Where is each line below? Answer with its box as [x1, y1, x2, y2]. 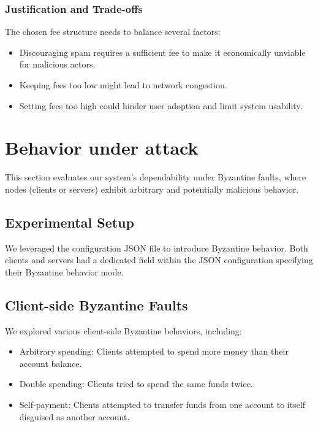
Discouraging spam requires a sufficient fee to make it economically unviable [19, 45, 306, 58]
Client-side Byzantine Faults [5, 295, 188, 314]
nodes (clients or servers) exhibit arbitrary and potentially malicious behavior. [5, 182, 299, 195]
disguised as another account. [19, 410, 130, 423]
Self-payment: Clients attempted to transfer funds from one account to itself [19, 398, 306, 411]
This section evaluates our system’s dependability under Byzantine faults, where [5, 171, 306, 183]
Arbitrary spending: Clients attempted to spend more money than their [19, 345, 289, 358]
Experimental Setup [5, 212, 134, 231]
